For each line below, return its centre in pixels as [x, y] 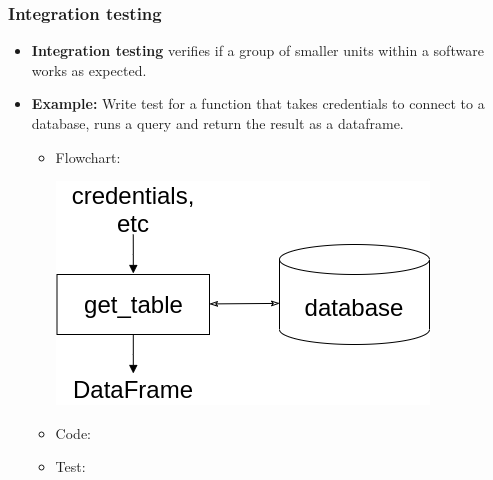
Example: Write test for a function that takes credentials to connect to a [258, 103]
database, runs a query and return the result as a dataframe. [217, 123]
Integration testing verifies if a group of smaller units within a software [257, 50]
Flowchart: [88, 156]
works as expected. [89, 69]
